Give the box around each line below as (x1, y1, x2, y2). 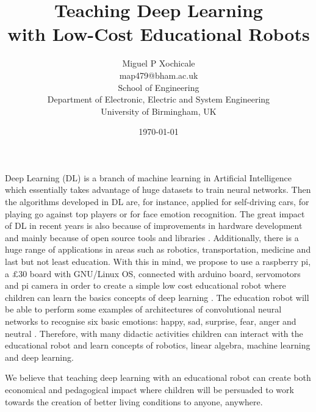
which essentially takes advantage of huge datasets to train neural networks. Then (5, 183, 311, 196)
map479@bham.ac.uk (119, 68, 198, 81)
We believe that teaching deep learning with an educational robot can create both (5, 371, 311, 384)
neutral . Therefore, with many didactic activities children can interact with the (5, 327, 303, 339)
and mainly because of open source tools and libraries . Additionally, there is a (5, 231, 299, 244)
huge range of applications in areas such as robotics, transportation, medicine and (5, 243, 311, 256)
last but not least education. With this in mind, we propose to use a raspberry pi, (5, 255, 311, 268)
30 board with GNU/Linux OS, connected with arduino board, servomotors (18, 267, 301, 280)
